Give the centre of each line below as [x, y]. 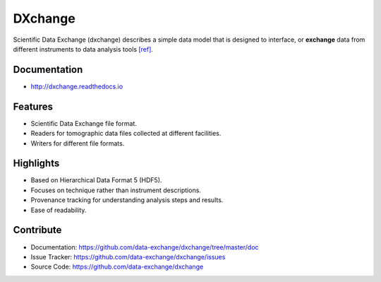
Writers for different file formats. [78, 143]
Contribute [37, 230]
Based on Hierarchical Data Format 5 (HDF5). [96, 180]
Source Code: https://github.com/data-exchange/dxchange [117, 267]
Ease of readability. [59, 210]
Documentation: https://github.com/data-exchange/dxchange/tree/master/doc [145, 247]
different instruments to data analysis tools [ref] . [83, 49]
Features [33, 106]
